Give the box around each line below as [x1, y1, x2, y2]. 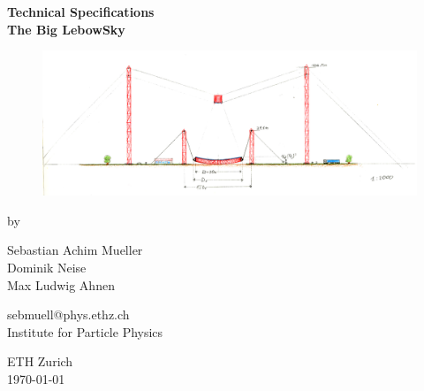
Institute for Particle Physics [7, 322, 163, 341]
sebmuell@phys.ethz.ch [7, 305, 130, 324]
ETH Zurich [7, 352, 73, 371]
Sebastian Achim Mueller [7, 241, 143, 259]
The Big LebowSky [7, 19, 125, 38]
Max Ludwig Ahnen [7, 275, 115, 294]
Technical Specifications [7, 3, 155, 20]
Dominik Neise [7, 257, 87, 276]
